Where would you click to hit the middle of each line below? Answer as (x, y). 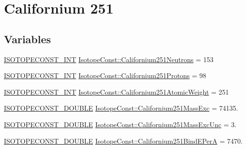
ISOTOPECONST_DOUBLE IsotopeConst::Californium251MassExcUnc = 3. (120, 124)
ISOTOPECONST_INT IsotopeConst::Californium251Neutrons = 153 (109, 59)
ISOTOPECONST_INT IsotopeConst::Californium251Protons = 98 (105, 75)
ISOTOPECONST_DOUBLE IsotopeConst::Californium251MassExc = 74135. (121, 108)
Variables (28, 39)
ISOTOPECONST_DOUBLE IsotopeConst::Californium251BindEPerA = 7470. (123, 141)
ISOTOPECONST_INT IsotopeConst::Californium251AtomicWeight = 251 (116, 91)
